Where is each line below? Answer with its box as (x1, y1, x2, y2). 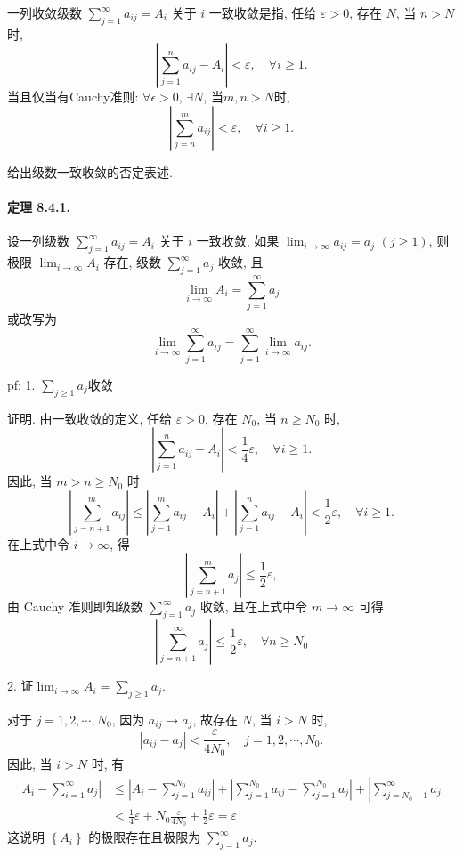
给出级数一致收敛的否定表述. (7, 162, 173, 181)
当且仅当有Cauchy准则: (7, 87, 139, 106)
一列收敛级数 (7, 4, 82, 21)
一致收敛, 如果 (196, 231, 280, 250)
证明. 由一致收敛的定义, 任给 (7, 408, 173, 427)
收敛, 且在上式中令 (199, 597, 308, 616)
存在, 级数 (103, 253, 162, 271)
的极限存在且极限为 (88, 828, 201, 846)
